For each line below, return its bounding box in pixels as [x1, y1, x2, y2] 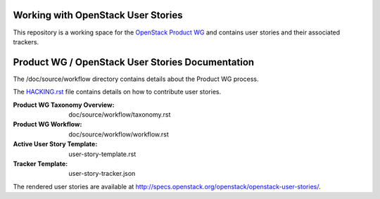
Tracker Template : [13, 159, 68, 168]
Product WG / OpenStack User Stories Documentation [13, 56, 255, 68]
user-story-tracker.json [68, 169, 136, 178]
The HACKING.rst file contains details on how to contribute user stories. [13, 88, 222, 96]
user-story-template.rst [68, 150, 137, 158]
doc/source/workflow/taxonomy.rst [68, 110, 171, 119]
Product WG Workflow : [13, 120, 82, 129]
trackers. [13, 37, 39, 46]
